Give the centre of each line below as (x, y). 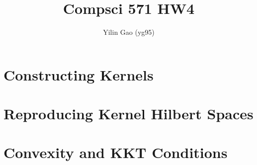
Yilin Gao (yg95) (129, 32)
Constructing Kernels (79, 74)
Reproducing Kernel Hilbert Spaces (128, 114)
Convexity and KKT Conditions (116, 152)
